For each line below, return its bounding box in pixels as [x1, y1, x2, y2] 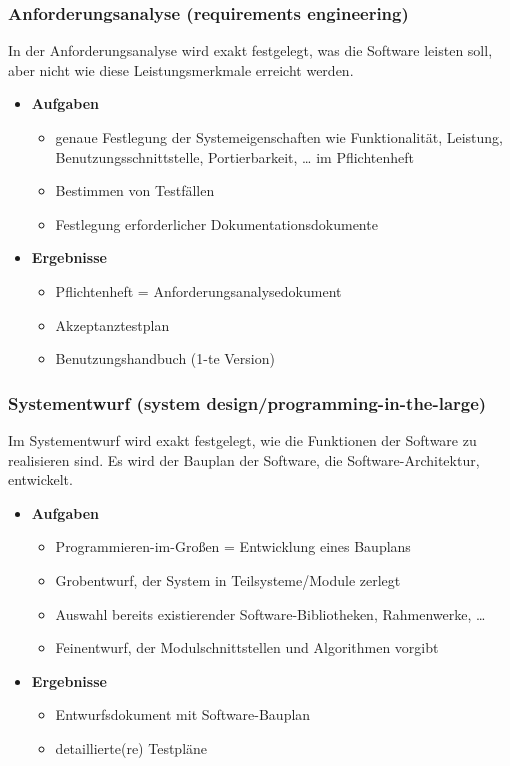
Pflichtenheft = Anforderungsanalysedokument [55, 280, 342, 301]
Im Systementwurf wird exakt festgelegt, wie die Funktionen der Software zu [8, 429, 477, 450]
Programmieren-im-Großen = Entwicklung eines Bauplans [55, 536, 411, 557]
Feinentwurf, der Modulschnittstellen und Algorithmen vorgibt [55, 637, 439, 658]
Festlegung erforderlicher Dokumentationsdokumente [55, 213, 378, 234]
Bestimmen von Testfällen [55, 180, 215, 201]
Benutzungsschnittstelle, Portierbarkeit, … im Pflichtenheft [55, 146, 414, 167]
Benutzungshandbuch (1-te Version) [55, 348, 275, 369]
